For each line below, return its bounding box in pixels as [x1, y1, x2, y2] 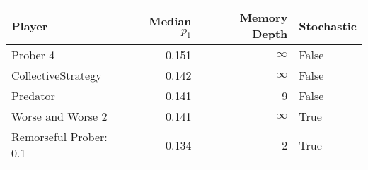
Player [11, 17, 48, 34]
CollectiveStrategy [11, 67, 102, 83]
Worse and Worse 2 [11, 108, 108, 124]
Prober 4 [11, 47, 55, 63]
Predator [11, 87, 55, 104]
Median [149, 12, 192, 29]
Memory [239, 9, 288, 25]
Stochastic [299, 17, 357, 34]
